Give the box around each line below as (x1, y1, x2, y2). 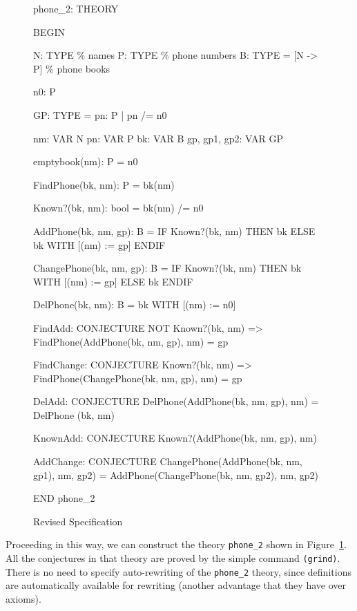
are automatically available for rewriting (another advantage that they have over (6, 578, 346, 592)
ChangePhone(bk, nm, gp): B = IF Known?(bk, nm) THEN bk (33, 261, 302, 275)
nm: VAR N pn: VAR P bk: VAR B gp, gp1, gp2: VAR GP (33, 131, 283, 145)
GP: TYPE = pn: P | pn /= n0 (33, 107, 167, 122)
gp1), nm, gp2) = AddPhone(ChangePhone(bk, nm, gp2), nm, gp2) (33, 467, 319, 482)
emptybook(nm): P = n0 (33, 154, 138, 169)
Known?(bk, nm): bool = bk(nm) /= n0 (33, 200, 204, 215)
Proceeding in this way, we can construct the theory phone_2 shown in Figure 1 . (6, 537, 347, 552)
